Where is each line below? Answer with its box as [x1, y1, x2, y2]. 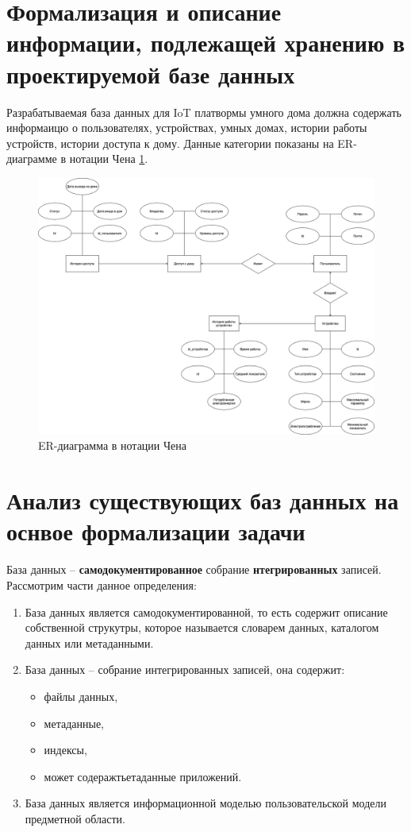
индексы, [44, 741, 87, 758]
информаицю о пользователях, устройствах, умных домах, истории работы [6, 119, 367, 136]
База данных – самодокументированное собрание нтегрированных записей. [6, 561, 382, 578]
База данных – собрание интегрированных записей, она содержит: [25, 661, 345, 678]
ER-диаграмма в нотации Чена [38, 437, 187, 454]
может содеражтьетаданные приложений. [44, 768, 242, 784]
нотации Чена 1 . [69, 150, 148, 167]
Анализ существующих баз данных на [6, 484, 399, 517]
